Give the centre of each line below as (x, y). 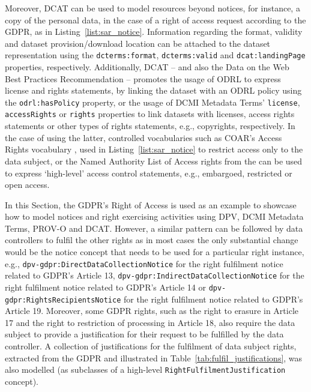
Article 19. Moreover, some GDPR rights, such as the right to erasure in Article (152, 311)
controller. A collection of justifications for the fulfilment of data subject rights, (151, 346)
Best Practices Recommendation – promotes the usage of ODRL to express (143, 78)
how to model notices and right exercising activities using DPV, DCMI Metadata (154, 216)
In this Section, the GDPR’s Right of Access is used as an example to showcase (151, 204)
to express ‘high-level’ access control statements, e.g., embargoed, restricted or (149, 173)
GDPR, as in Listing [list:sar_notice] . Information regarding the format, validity (154, 32)
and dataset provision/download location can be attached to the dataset (138, 43)
